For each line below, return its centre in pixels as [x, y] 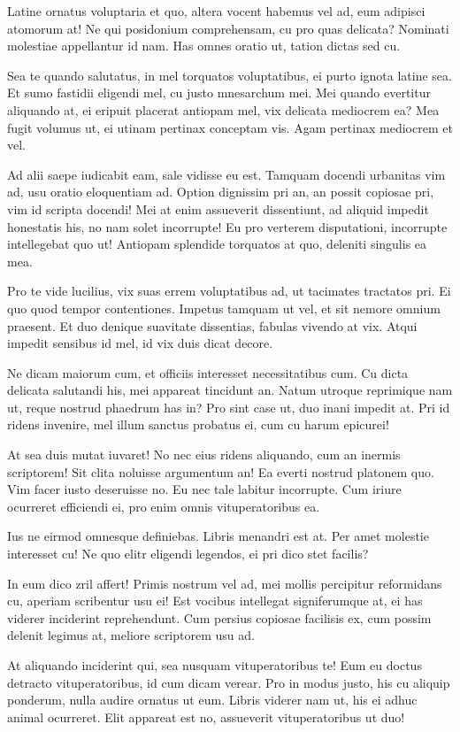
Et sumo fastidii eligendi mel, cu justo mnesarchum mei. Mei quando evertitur [219, 92]
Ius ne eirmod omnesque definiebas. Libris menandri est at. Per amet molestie [218, 536]
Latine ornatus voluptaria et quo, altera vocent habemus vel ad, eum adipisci [216, 11]
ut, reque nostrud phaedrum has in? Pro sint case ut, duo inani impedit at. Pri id [229, 407]
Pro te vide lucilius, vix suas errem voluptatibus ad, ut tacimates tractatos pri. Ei [229, 291]
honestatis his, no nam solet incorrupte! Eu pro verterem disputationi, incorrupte [227, 226]
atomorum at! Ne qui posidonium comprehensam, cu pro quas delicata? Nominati [228, 28]
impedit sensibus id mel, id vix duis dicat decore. [140, 343]
